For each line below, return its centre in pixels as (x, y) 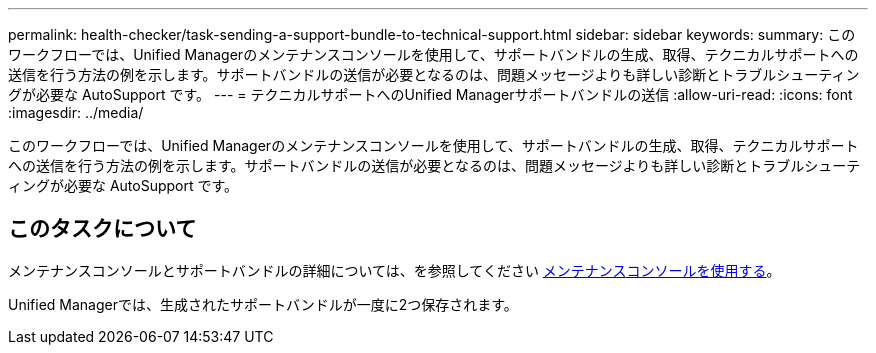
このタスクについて (102, 229)
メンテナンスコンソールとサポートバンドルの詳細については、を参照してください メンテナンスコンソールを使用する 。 (394, 270)
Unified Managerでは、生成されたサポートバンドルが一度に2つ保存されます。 (263, 304)
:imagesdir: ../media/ (76, 112)
